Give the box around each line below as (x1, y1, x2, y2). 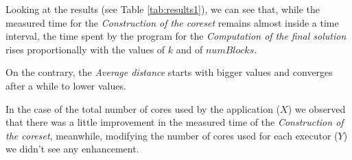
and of (176, 42, 203, 56)
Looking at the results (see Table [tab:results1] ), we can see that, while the (5, 2, 320, 16)
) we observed (288, 101, 346, 116)
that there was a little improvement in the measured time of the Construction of (5, 115, 344, 129)
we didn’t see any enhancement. (5, 142, 139, 156)
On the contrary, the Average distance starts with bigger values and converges (5, 65, 333, 79)
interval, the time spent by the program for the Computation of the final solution (5, 29, 347, 43)
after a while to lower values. (5, 78, 126, 92)
